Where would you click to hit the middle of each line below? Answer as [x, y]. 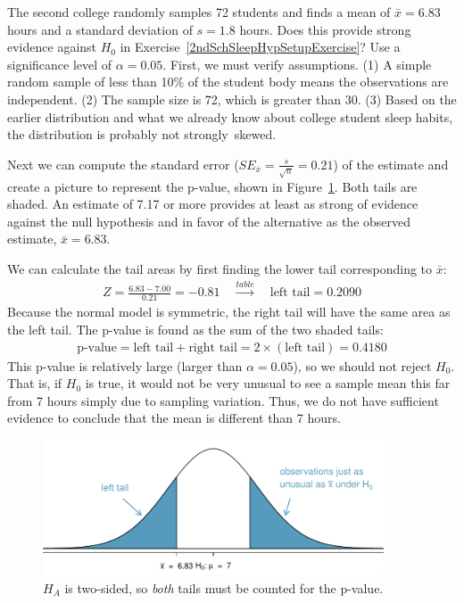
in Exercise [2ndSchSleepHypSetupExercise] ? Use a [260, 47]
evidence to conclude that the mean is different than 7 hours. [174, 418]
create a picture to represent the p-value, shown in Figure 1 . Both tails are [212, 186]
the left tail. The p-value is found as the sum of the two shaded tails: [195, 329]
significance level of [60, 64]
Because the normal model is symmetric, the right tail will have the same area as [229, 312]
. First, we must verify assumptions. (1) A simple [297, 64]
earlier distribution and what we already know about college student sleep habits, [230, 116]
